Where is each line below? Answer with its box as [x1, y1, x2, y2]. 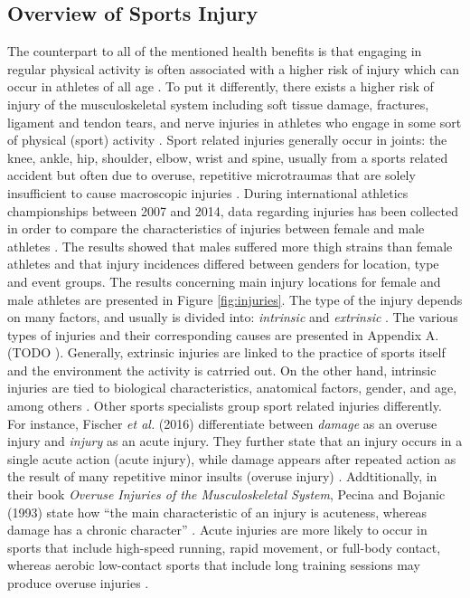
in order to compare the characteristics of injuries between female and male [7, 219, 425, 238]
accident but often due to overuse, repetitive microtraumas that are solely [7, 166, 416, 185]
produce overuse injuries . [7, 574, 149, 593]
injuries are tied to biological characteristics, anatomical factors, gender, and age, [7, 378, 457, 397]
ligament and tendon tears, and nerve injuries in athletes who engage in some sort [7, 112, 462, 131]
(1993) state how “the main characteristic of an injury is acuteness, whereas [7, 502, 428, 521]
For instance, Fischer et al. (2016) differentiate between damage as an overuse [7, 413, 437, 432]
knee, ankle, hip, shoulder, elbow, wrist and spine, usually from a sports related [7, 147, 448, 166]
